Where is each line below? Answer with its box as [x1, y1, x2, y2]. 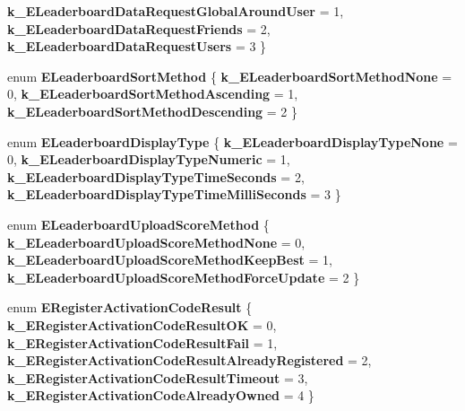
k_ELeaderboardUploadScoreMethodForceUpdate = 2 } [7, 267, 360, 286]
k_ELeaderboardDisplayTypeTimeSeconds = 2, [7, 167, 305, 186]
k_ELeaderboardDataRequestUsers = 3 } [7, 37, 267, 56]
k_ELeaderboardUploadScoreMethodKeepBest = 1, [7, 250, 332, 269]
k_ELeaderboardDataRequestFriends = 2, [7, 19, 271, 38]
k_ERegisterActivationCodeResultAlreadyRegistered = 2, [7, 351, 372, 370]
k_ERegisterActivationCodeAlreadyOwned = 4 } [7, 386, 314, 405]
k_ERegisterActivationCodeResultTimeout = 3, [7, 368, 308, 387]
